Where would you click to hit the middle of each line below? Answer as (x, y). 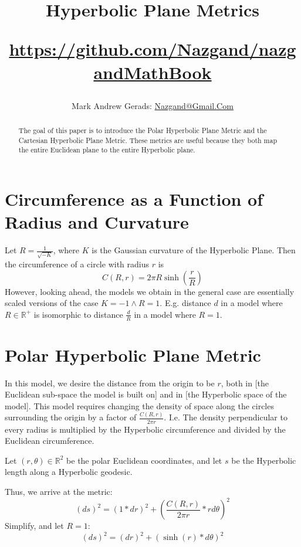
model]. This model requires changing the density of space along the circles (139, 405)
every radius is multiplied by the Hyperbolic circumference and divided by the (145, 429)
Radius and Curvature (97, 222)
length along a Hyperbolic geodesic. (69, 472)
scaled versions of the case (52, 303)
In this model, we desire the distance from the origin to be (110, 383)
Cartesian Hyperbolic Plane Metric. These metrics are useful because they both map (148, 140)
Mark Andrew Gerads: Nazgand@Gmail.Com (153, 105)
